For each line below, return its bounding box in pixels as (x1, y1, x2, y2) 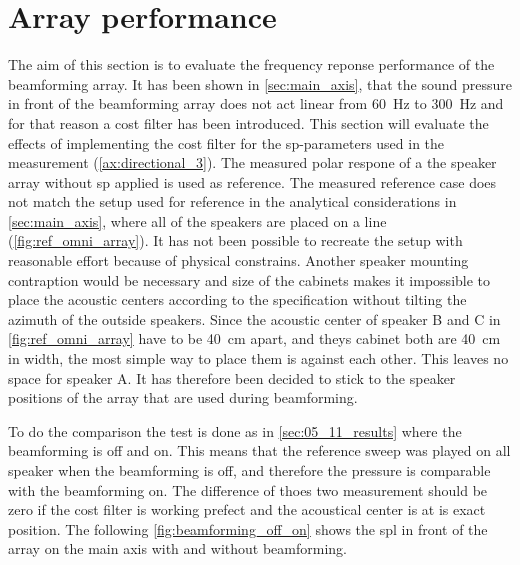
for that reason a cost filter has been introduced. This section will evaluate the (8, 112, 489, 133)
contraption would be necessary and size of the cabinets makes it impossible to (8, 269, 491, 290)
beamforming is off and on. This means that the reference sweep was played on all (8, 440, 511, 461)
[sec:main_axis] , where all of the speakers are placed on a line (8, 210, 387, 231)
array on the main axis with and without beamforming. (8, 538, 347, 559)
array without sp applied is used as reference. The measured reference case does (8, 171, 497, 192)
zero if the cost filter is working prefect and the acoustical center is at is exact (8, 499, 486, 520)
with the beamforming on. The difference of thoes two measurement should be (8, 479, 488, 500)
